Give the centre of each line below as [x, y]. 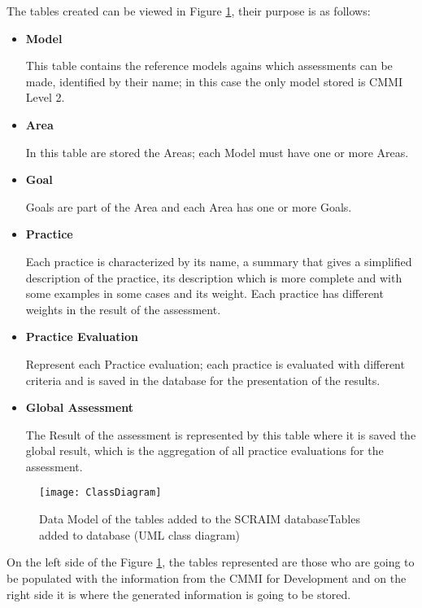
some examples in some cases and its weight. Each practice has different [204, 293]
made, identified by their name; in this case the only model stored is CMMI [214, 81]
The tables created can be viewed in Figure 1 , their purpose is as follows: [189, 11]
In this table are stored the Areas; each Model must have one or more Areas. [217, 152]
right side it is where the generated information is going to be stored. [179, 594]
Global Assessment [80, 407]
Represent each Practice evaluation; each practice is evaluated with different [215, 363]
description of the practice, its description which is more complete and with [214, 277]
